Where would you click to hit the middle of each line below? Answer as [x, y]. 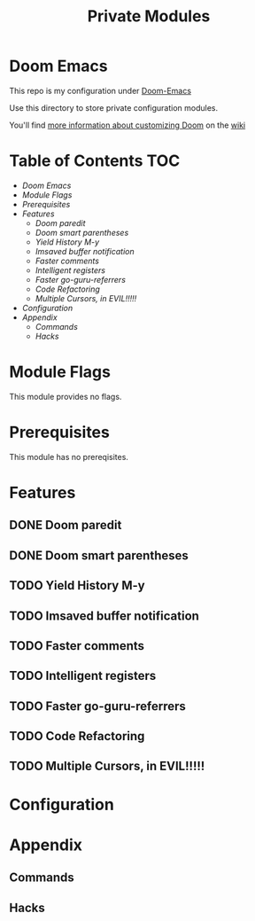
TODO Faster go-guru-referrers [97, 706]
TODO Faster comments [77, 646]
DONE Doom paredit [66, 525]
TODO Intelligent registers [83, 676]
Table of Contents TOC [95, 161]
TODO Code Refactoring [77, 736]
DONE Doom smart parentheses [99, 555]
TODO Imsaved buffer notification [104, 616]
